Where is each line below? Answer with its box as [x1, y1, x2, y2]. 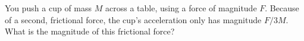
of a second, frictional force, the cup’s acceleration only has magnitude [5, 13, 262, 26]
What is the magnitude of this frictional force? [5, 25, 175, 37]
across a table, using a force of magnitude [105, 2, 257, 14]
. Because [265, 2, 299, 14]
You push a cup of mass [5, 2, 92, 14]
